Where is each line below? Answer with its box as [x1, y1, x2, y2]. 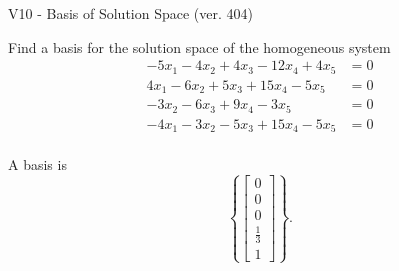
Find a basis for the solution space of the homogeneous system [8, 36, 391, 57]
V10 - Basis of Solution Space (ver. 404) [8, 3, 253, 23]
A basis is [8, 154, 67, 175]
